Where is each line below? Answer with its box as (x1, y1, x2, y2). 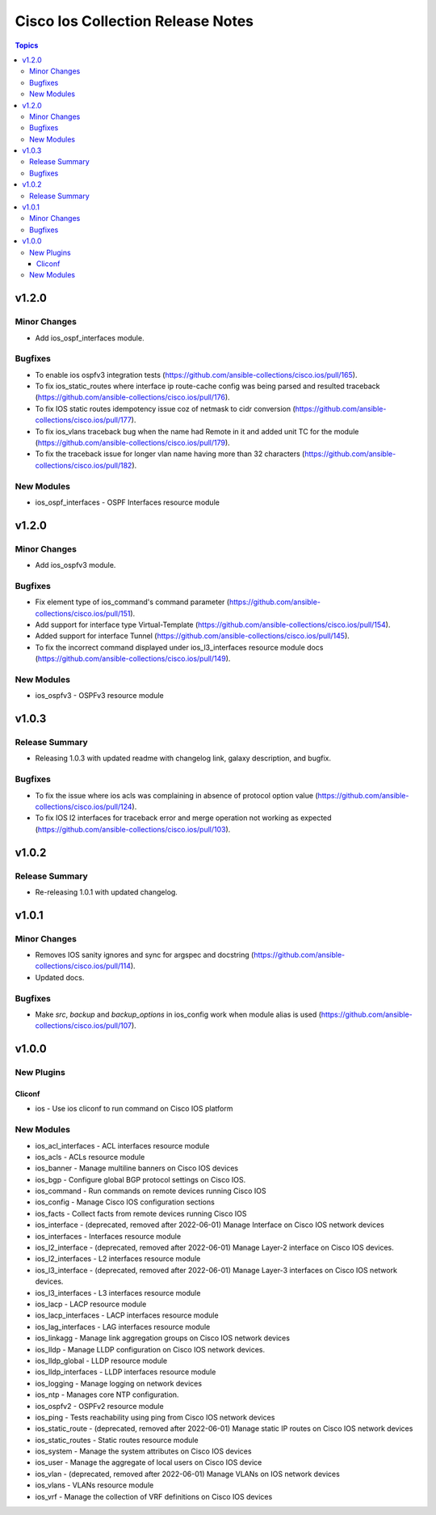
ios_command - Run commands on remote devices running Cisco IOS (35, 1186, 266, 1196)
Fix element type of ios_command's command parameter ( (35, 597, 230, 607)
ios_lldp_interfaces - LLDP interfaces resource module (35, 1367, 216, 1377)
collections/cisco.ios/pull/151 (35, 608, 131, 618)
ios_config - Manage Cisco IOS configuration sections (35, 1197, 216, 1207)
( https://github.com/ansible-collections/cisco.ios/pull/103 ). (35, 824, 231, 834)
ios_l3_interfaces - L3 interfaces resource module (35, 1288, 201, 1297)
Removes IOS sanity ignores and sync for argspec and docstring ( (35, 950, 254, 960)
